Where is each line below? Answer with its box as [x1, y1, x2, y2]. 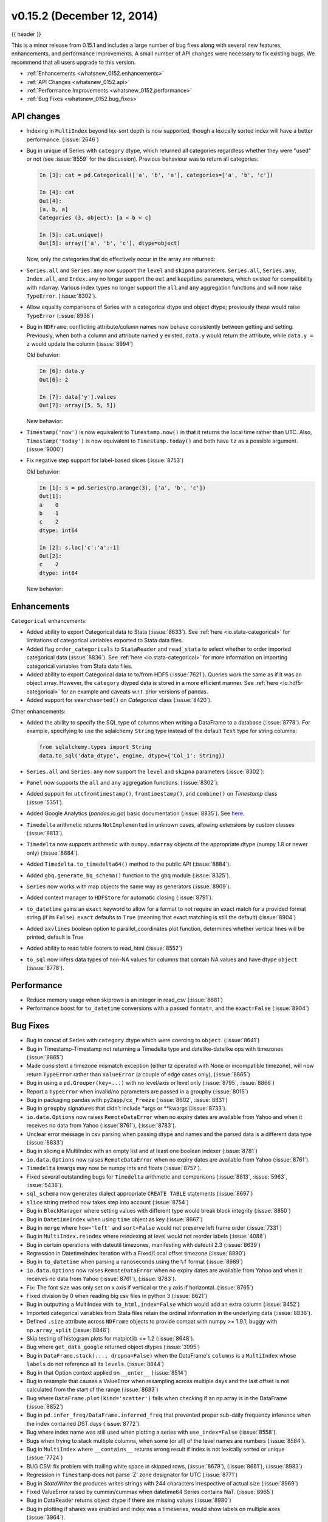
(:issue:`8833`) [26, 1138, 64, 1146]
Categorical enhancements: [11, 617, 87, 624]
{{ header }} [11, 30, 42, 38]
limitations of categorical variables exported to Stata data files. [26, 637, 183, 644]
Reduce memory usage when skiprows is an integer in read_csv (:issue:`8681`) [26, 996, 224, 1003]
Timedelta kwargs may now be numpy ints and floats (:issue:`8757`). [26, 1165, 202, 1172]
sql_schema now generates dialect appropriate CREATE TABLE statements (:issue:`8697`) [26, 1190, 253, 1198]
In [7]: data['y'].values [39, 393, 117, 400]
